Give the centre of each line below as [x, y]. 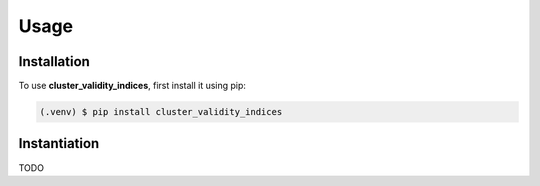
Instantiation [59, 143]
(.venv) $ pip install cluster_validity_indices [161, 112]
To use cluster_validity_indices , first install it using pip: [132, 86]
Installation [54, 61]
